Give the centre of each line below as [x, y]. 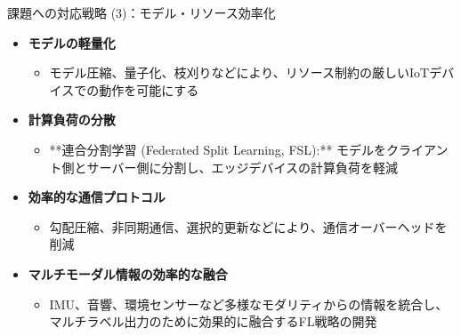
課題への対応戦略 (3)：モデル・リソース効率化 [142, 12]
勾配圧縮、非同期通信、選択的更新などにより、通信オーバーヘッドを [248, 226]
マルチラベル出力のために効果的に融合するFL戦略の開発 [213, 321]
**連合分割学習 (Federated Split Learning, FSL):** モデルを [218, 149]
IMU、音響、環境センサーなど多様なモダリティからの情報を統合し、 [249, 304]
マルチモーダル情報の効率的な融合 [128, 273]
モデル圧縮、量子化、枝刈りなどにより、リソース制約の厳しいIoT [239, 72]
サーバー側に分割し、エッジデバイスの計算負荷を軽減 [243, 167]
